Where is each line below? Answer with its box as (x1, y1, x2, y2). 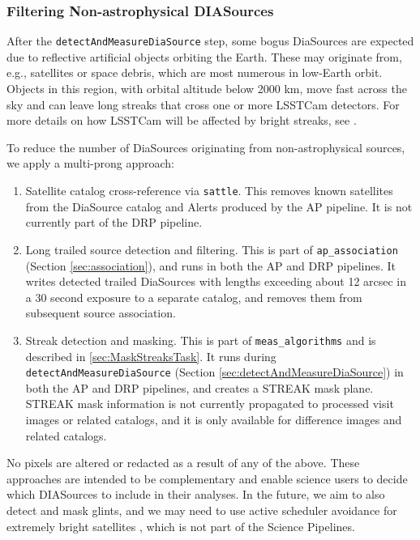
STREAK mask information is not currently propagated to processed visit (25, 395, 394, 412)
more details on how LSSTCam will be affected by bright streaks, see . (6, 112, 357, 129)
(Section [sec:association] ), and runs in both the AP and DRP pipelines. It (25, 257, 396, 274)
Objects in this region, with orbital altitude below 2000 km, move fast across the (6, 80, 407, 97)
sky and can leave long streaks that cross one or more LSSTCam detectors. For (6, 96, 400, 113)
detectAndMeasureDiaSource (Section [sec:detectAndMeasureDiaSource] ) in (25, 364, 404, 381)
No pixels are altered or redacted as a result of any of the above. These (6, 454, 360, 471)
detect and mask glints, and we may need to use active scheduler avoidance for (6, 501, 397, 518)
